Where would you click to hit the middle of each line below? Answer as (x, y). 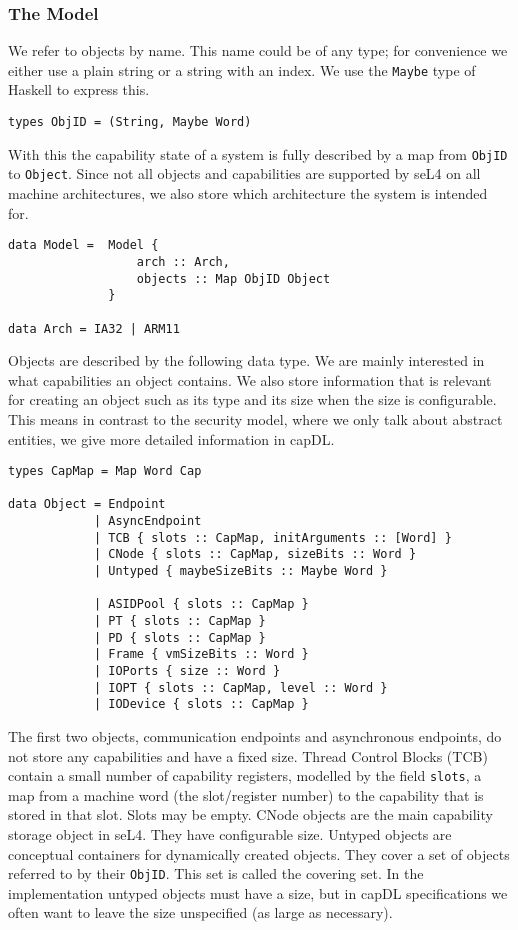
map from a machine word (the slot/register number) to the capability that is (246, 794)
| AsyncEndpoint (147, 521)
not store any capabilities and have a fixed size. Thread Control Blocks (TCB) (248, 755)
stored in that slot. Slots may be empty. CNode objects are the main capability (250, 814)
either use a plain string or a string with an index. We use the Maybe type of (242, 69)
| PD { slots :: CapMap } (179, 637)
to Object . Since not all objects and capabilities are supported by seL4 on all (244, 173)
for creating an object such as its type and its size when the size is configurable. (252, 399)
